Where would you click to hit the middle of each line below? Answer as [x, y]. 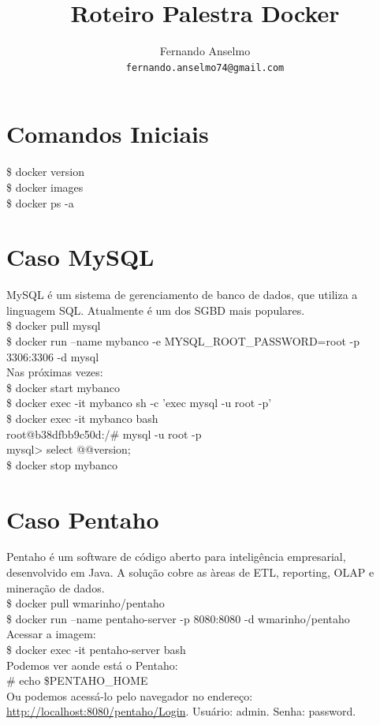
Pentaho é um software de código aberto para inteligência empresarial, [176, 557]
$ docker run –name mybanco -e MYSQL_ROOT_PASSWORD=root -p [183, 341]
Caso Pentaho [83, 519]
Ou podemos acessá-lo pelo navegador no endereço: [130, 695]
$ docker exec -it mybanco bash [82, 418]
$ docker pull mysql [54, 325]
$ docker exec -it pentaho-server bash [96, 650]
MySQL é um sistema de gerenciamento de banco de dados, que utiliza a [182, 295]
